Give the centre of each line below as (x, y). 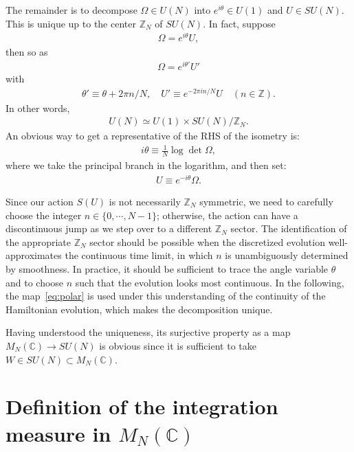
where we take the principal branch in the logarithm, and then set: (146, 165)
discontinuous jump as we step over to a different (109, 228)
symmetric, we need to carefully (266, 201)
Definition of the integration (142, 406)
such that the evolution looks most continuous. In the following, (210, 282)
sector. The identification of (289, 228)
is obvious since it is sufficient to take (178, 345)
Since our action (40, 201)
